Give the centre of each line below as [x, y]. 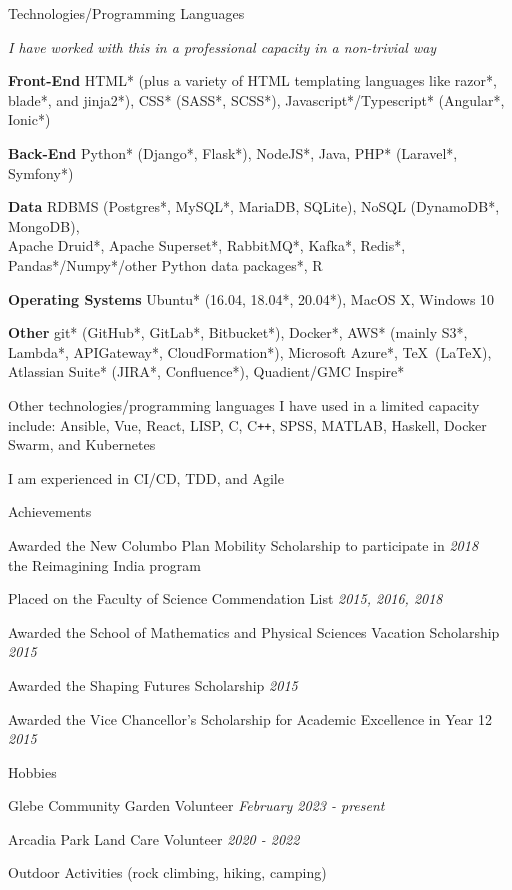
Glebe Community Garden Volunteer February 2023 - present [196, 805]
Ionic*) [29, 119]
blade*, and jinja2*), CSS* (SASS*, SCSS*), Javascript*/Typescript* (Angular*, [256, 99]
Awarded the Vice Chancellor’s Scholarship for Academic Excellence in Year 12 [250, 718]
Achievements [50, 511]
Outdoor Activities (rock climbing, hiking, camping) [167, 872]
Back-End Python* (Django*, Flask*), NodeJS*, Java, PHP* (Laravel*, [233, 152]
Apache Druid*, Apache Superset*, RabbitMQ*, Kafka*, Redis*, [207, 245]
